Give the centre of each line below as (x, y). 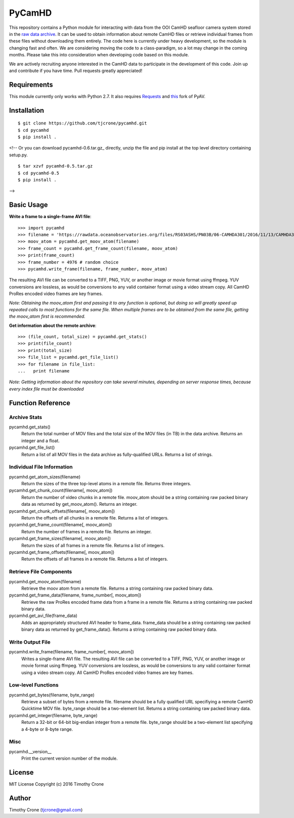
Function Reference (40, 403)
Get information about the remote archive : (53, 325)
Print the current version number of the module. (69, 758)
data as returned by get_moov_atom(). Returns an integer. (79, 504)
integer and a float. (40, 441)
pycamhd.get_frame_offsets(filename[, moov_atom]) (62, 552)
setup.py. (18, 155)
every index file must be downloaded (47, 389)
